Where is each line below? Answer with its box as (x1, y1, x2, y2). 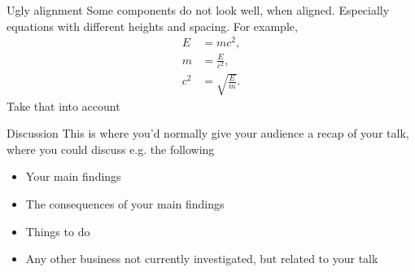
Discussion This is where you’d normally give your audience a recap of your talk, (7, 125, 409, 142)
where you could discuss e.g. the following (7, 140, 215, 157)
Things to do (25, 222, 90, 239)
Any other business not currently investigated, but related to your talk (25, 250, 378, 267)
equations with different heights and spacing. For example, (7, 17, 298, 34)
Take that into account (7, 97, 120, 114)
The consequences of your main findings (25, 195, 225, 212)
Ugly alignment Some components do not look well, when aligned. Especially (7, 2, 390, 18)
